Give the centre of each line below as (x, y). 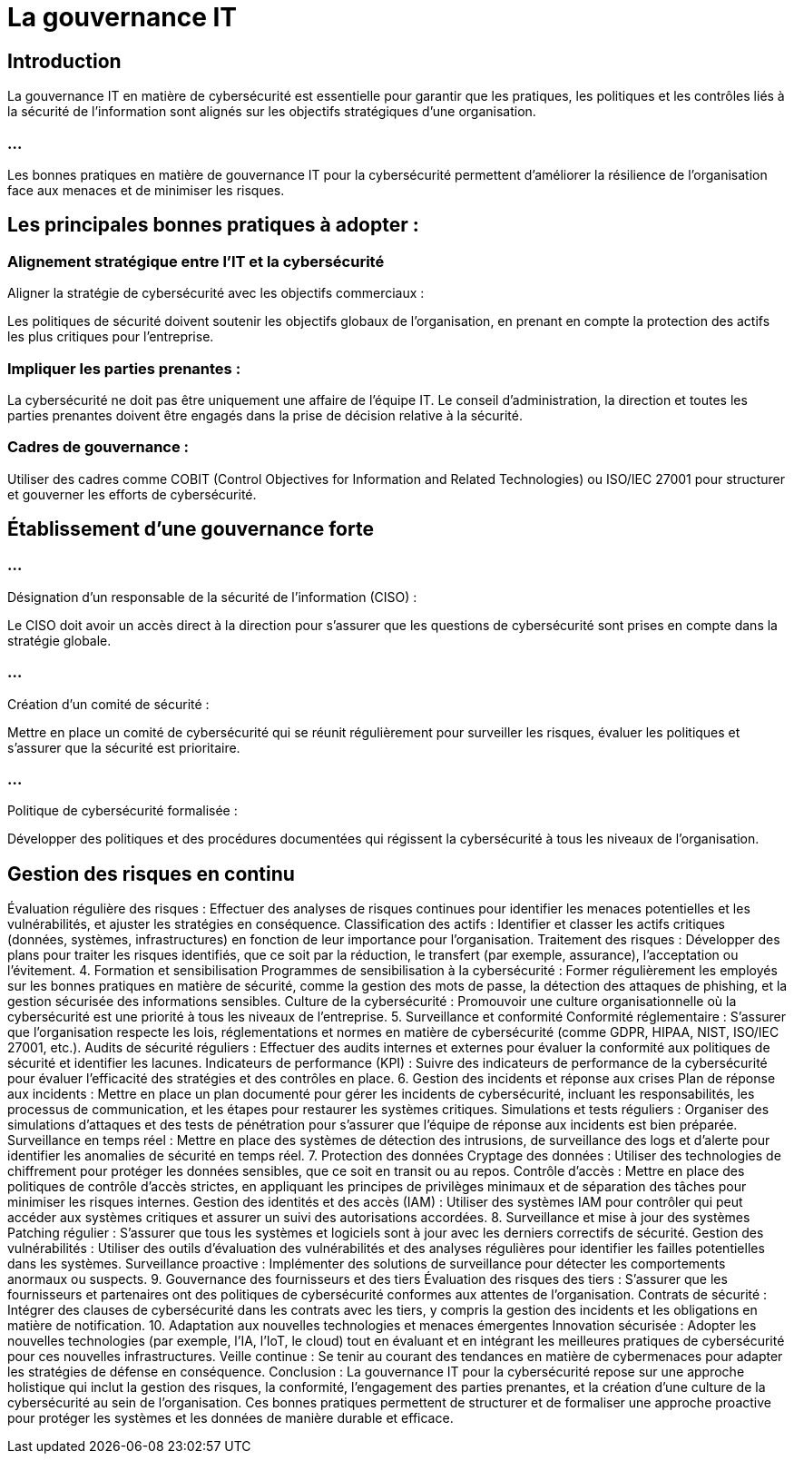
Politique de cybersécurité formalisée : (123, 811)
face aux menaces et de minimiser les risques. (146, 190)
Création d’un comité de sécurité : (108, 704)
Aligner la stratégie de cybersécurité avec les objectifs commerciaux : (216, 293)
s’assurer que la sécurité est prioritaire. (124, 747)
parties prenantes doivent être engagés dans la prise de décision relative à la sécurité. (265, 415)
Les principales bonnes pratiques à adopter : (213, 225)
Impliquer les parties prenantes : (124, 368)
